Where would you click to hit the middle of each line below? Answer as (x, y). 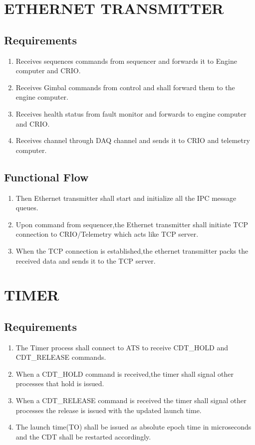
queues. (27, 208)
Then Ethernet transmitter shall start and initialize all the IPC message (126, 198)
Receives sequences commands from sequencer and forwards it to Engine (126, 61)
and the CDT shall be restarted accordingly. (83, 436)
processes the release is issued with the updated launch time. (109, 410)
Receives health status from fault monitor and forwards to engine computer (131, 113)
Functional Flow (46, 177)
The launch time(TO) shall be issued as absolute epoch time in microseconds (133, 427)
